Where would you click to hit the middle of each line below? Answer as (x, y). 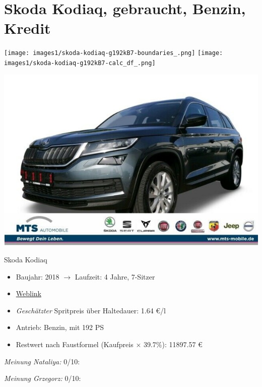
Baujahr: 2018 (38, 276)
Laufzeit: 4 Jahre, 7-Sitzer (115, 276)
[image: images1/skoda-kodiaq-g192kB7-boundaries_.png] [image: (114, 53)
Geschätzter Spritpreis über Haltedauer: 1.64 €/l (91, 310)
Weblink (28, 293)
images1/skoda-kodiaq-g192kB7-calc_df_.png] (80, 63)
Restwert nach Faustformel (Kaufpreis (75, 344)
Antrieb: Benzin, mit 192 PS (60, 327)
